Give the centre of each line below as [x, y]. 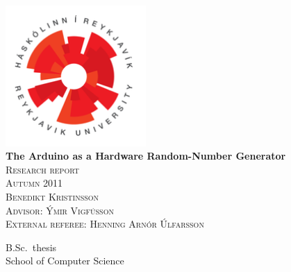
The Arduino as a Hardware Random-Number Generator [146, 156]
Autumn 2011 [34, 183]
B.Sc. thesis [31, 247]
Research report [42, 169]
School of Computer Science [65, 261]
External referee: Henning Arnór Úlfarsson [105, 224]
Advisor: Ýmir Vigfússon [60, 210]
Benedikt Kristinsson [52, 196]
